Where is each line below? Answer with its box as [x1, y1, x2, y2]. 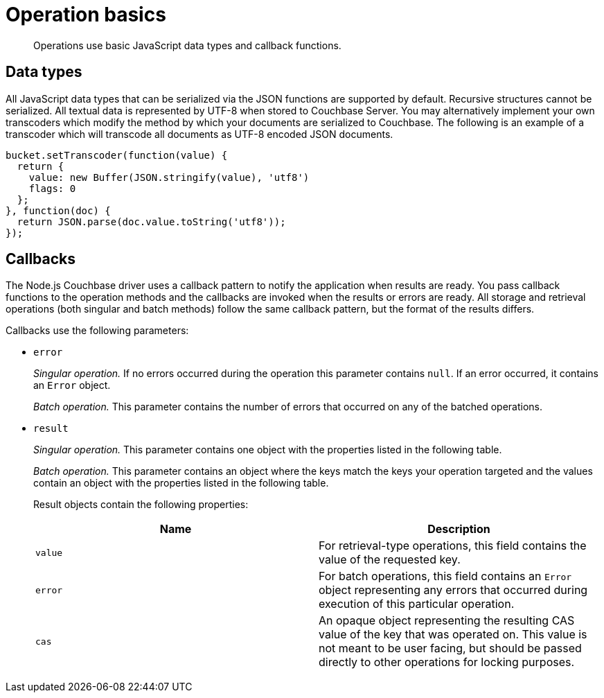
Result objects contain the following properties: [33, 498, 249, 511]
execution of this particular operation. [319, 597, 515, 611]
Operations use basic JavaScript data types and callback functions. [33, 39, 341, 51]
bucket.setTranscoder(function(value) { [6, 149, 228, 161]
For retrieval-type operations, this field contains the [319, 539, 587, 553]
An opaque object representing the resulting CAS [319, 613, 575, 628]
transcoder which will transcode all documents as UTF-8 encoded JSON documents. [6, 128, 393, 140]
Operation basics [6, 3, 166, 26]
